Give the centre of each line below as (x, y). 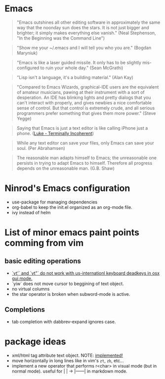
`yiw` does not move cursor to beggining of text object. (68, 284)
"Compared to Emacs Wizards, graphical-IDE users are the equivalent (88, 87)
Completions (25, 310)
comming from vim (44, 243)
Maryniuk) (27, 53)
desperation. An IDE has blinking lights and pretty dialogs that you (84, 97)
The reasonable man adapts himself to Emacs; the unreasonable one (86, 158)
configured (28, 68)
